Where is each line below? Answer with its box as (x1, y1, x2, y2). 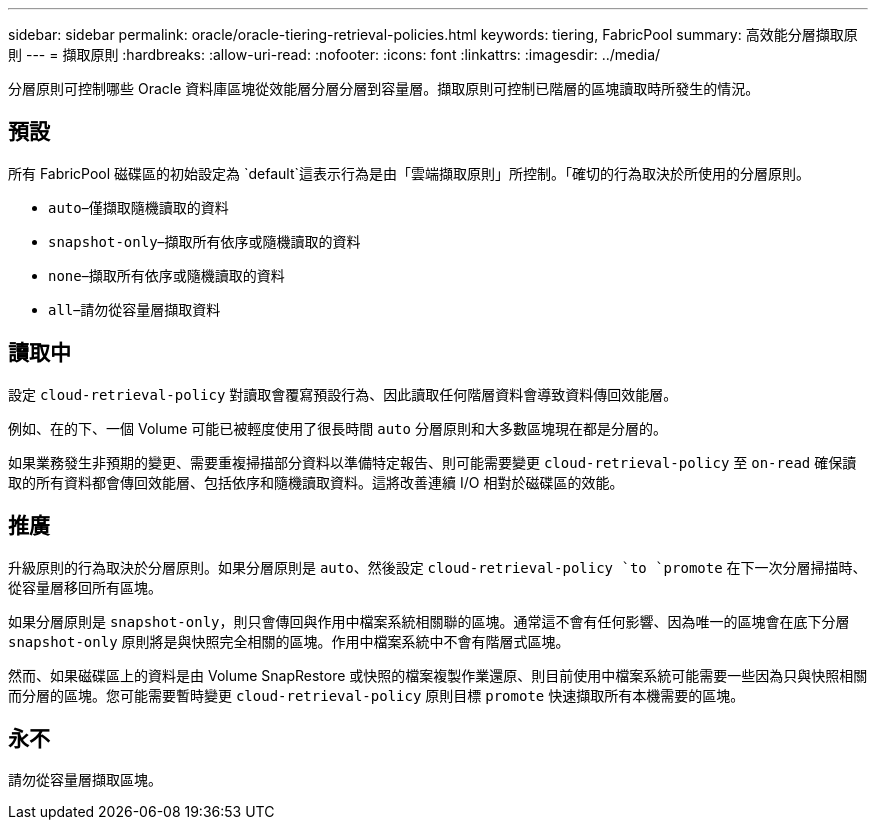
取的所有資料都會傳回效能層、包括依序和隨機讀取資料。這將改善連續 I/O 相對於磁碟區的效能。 (8, 473, 624, 491)
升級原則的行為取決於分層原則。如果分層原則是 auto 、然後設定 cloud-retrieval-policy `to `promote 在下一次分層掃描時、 (8, 558, 867, 576)
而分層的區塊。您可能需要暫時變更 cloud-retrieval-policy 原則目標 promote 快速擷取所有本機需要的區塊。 (8, 686, 745, 704)
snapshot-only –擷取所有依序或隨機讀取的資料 (48, 232, 361, 250)
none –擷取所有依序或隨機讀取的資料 (48, 266, 285, 284)
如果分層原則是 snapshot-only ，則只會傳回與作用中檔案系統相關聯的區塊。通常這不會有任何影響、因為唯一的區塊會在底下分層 (8, 612, 850, 630)
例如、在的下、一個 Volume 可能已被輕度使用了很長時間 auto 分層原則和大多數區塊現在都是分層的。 (8, 419, 667, 437)
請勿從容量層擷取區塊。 (8, 771, 162, 789)
